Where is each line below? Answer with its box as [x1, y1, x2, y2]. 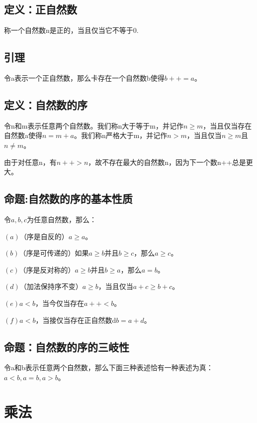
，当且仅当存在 [203, 120, 252, 131]
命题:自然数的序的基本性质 [4, 191, 133, 206]
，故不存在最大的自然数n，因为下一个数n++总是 [88, 156, 246, 167]
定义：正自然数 [4, 1, 77, 17]
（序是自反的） [19, 231, 69, 241]
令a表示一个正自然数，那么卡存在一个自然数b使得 [4, 73, 165, 83]
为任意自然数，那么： [26, 214, 96, 224]
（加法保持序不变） [19, 281, 83, 291]
